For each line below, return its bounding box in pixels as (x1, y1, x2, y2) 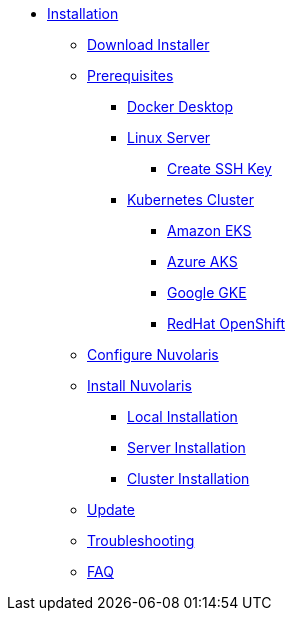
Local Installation (127, 408, 238, 425)
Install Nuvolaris (87, 377, 192, 394)
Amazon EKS (167, 222, 252, 239)
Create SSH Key (167, 160, 272, 177)
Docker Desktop (127, 98, 233, 115)
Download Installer (87, 36, 210, 53)
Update (87, 501, 136, 518)
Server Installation (127, 439, 246, 456)
